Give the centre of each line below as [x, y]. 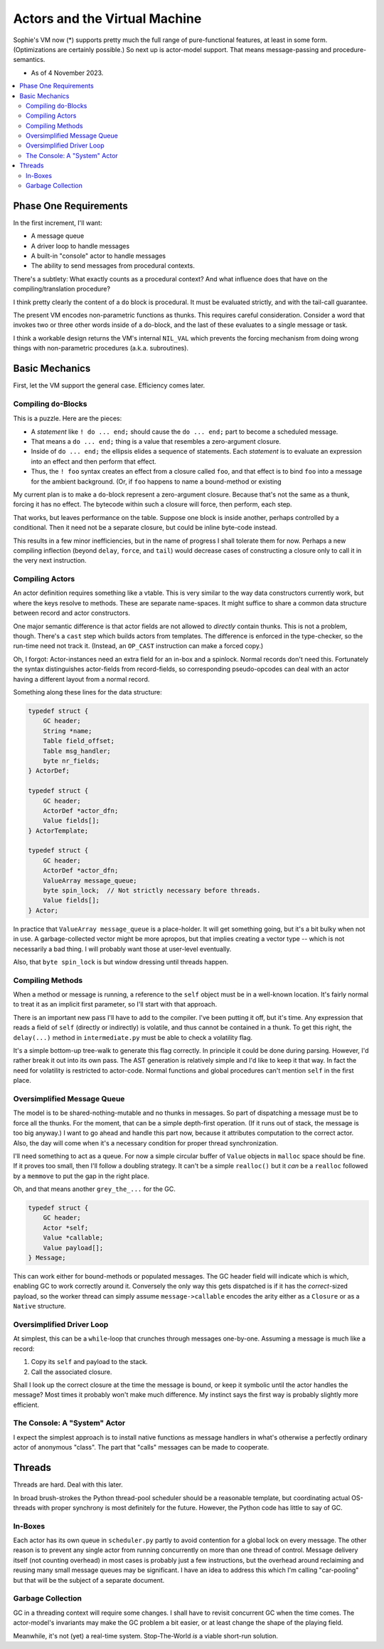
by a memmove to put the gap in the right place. [81, 1176]
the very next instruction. [50, 561]
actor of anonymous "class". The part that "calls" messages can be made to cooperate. [141, 1447]
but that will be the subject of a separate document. [89, 1580]
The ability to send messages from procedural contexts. [113, 266]
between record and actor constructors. [72, 613]
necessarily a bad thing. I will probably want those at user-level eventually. [122, 949]
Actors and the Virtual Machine [107, 19]
